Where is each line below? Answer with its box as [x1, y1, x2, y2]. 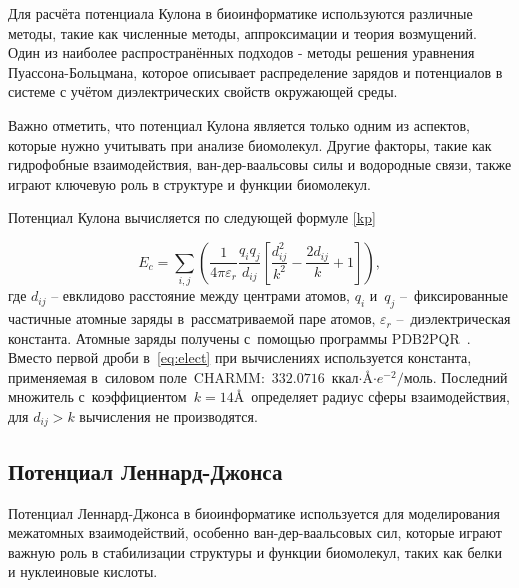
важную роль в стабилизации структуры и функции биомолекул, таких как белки [8, 541, 502, 562]
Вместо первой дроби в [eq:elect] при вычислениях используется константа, [8, 347, 472, 368]
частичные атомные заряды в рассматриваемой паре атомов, [8, 308, 376, 329]
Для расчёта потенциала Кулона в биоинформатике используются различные [8, 3, 473, 23]
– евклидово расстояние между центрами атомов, [51, 285, 351, 306]
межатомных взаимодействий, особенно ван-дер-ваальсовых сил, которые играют [8, 522, 502, 543]
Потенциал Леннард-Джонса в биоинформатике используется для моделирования [8, 502, 500, 523]
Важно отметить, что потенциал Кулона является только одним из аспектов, [8, 114, 470, 135]
